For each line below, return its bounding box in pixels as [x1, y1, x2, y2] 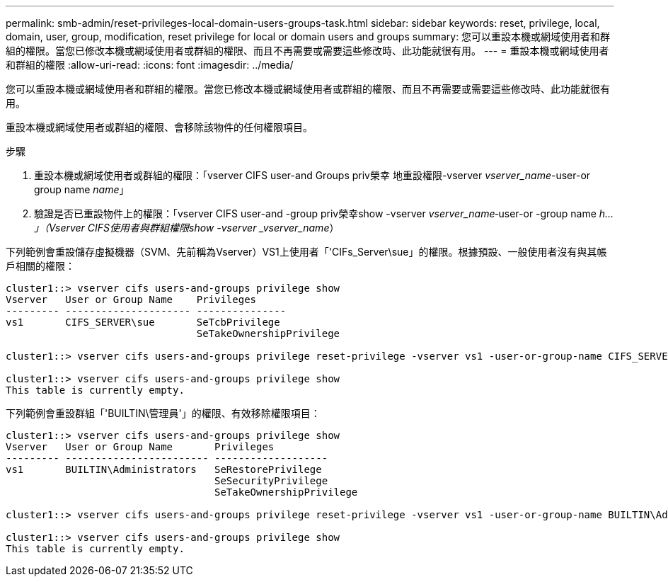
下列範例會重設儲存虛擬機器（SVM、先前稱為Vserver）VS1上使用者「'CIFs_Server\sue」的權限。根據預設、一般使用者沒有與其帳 [6, 246, 607, 258]
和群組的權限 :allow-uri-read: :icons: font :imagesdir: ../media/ [6, 59, 294, 71]
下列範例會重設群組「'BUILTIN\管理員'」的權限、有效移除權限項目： [6, 407, 321, 419]
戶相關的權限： [6, 260, 75, 272]
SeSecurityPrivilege [214, 475, 328, 486]
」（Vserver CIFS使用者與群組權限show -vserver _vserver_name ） [34, 222, 340, 234]
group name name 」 [34, 183, 129, 195]
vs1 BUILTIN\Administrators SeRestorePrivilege [6, 464, 322, 475]
